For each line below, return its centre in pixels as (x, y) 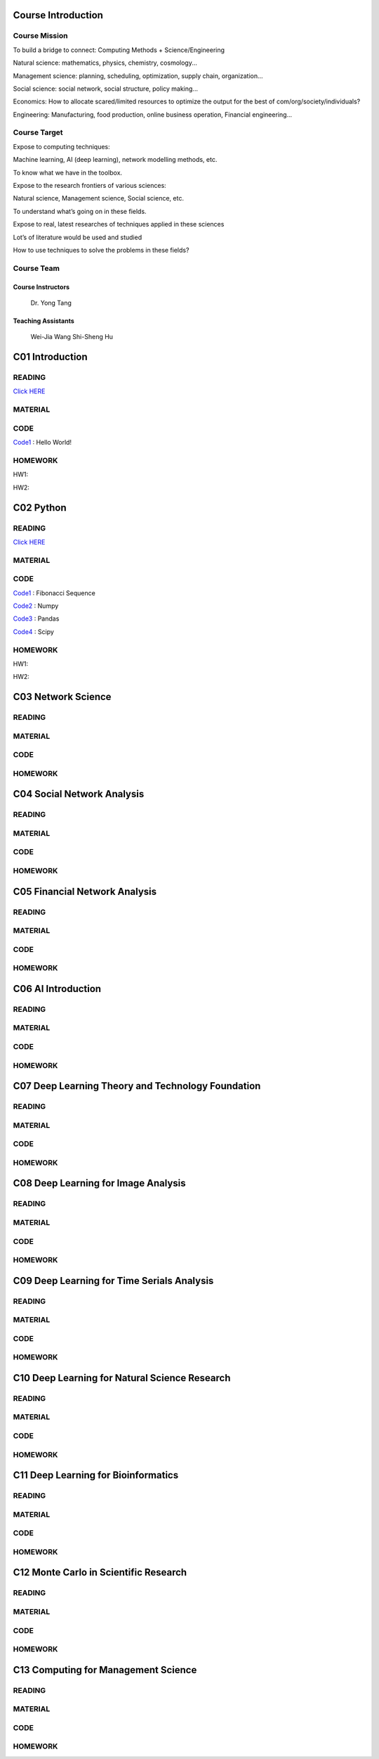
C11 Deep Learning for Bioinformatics (96, 1475)
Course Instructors (41, 287)
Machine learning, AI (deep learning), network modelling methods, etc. (115, 160)
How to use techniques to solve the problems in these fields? (101, 250)
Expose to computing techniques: (61, 146)
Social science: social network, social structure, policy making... (105, 89)
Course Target (38, 132)
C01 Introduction (50, 357)
